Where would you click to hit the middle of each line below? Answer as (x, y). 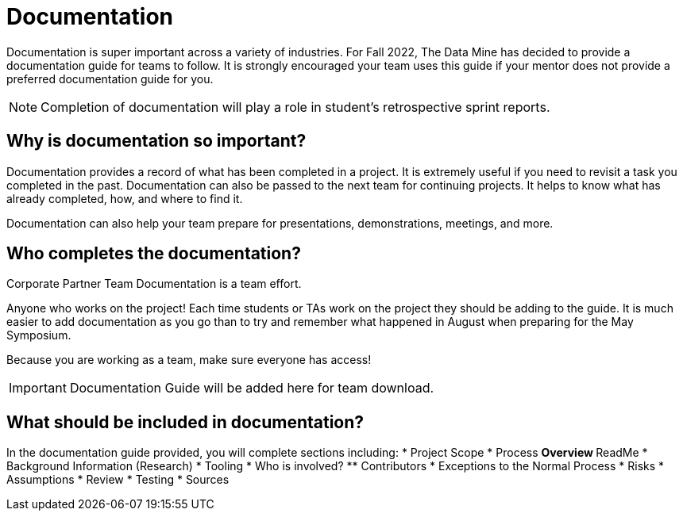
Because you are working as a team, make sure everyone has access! (189, 360)
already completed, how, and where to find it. (125, 198)
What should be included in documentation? (185, 422)
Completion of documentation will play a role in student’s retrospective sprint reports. (295, 107)
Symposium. (39, 335)
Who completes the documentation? (154, 254)
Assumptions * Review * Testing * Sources (118, 480)
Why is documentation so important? (156, 141)
